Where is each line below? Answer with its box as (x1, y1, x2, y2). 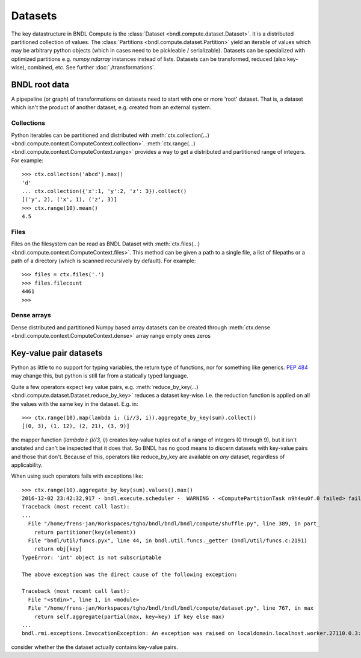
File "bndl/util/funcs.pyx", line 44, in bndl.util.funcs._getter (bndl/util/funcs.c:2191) (28, 537, 307, 544)
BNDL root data (11, 79, 69, 90)
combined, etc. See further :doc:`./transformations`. (27, 64, 156, 71)
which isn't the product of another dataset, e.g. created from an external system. (11, 104, 212, 111)
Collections (11, 119, 46, 127)
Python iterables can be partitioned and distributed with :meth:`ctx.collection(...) (11, 131, 210, 139)
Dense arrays (11, 311, 51, 320)
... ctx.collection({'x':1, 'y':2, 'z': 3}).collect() (22, 188, 187, 194)
